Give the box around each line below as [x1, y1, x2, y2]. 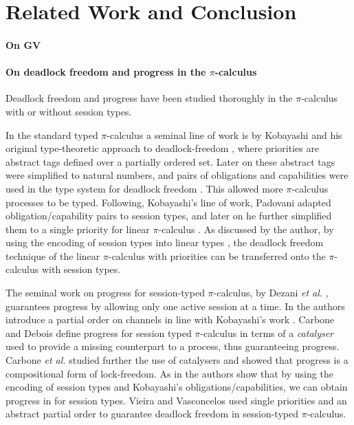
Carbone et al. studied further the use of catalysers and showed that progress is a [5, 353, 349, 367]
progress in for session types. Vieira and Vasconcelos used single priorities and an [5, 393, 347, 407]
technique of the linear [5, 248, 100, 263]
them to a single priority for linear [5, 221, 150, 236]
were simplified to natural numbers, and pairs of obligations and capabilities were [5, 168, 349, 182]
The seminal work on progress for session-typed [5, 285, 205, 300]
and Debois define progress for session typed [5, 325, 192, 340]
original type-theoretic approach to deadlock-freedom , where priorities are [5, 141, 320, 155]
